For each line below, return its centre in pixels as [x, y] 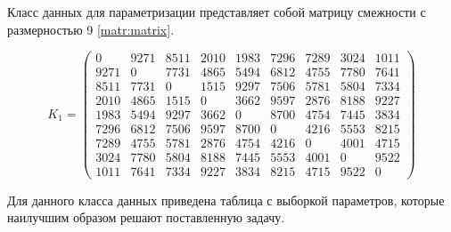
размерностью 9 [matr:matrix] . [91, 29]
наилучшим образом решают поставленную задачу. [146, 217]
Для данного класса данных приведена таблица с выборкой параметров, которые [226, 200]
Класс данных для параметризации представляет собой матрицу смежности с [217, 12]
